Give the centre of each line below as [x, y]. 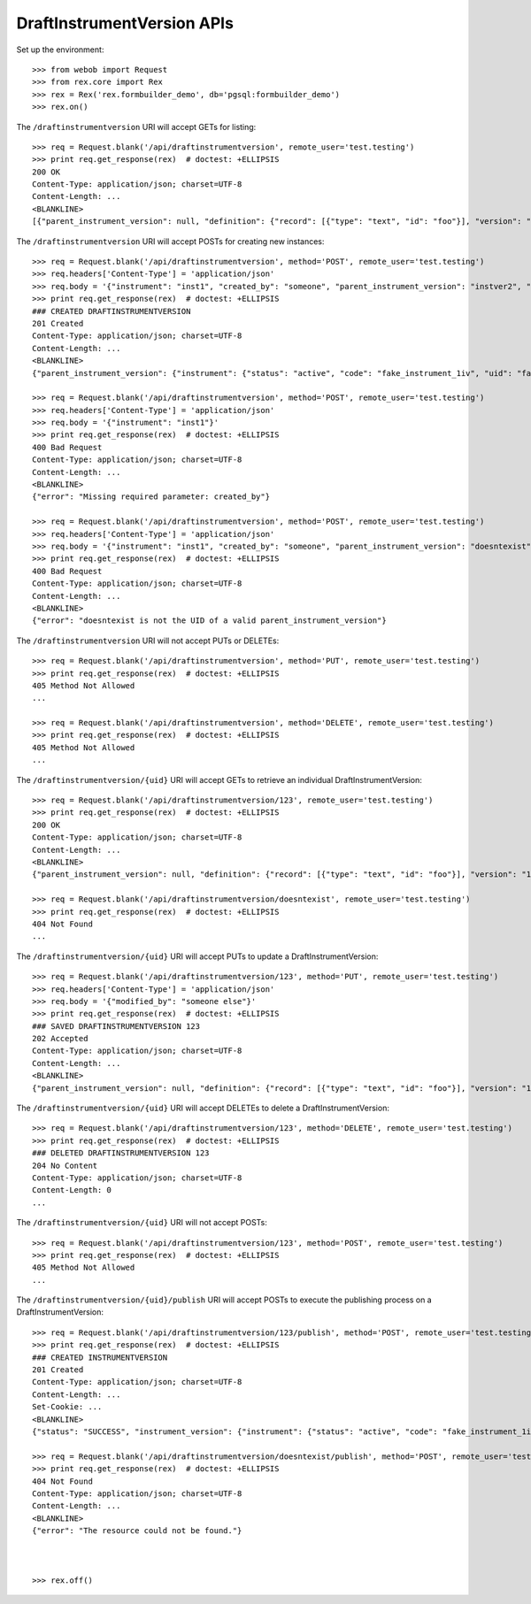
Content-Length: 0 [72, 1190]
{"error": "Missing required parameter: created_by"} [151, 497]
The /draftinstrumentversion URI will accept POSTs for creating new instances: [170, 241]
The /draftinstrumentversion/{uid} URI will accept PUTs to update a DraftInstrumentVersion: [197, 956]
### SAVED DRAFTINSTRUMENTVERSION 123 [116, 1026]
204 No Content [65, 1165]
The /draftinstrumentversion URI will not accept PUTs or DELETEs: [148, 641]
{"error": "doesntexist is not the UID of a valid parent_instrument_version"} [209, 621]
